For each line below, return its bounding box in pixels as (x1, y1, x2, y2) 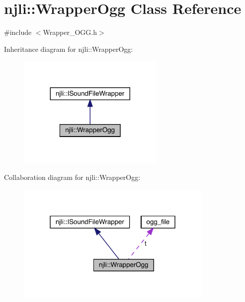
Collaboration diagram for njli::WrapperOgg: (4, 172, 141, 182)
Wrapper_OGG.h (43, 27, 97, 37)
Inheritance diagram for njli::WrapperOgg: (4, 43, 133, 54)
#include (4, 27, 32, 37)
